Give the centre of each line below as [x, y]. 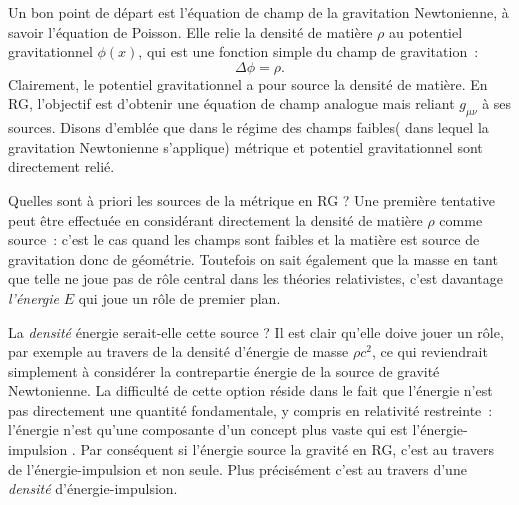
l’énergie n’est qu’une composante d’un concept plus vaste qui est [208, 429]
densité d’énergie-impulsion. [93, 488]
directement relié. [61, 166]
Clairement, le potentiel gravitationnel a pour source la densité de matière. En [248, 83]
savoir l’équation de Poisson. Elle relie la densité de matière [190, 31]
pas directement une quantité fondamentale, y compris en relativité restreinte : [250, 409]
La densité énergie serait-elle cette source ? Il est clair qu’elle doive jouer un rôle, [256, 331]
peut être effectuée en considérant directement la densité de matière [215, 219]
